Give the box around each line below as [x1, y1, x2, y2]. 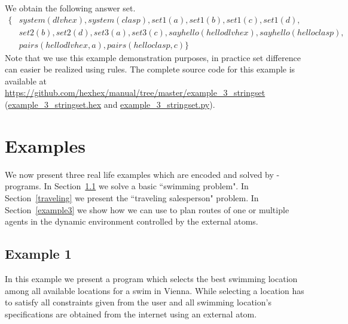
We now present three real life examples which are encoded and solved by [5, 168, 274, 180]
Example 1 [5, 244, 72, 263]
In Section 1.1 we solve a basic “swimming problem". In [44, 180, 249, 192]
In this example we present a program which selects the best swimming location [5, 272, 298, 284]
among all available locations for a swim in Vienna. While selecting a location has [5, 284, 304, 296]
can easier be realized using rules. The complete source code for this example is [5, 63, 295, 75]
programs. [5, 180, 41, 192]
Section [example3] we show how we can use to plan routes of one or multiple [5, 203, 289, 216]
